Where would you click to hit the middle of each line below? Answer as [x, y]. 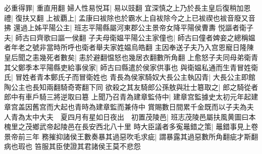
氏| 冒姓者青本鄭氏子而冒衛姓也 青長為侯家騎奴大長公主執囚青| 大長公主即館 [130, 77]
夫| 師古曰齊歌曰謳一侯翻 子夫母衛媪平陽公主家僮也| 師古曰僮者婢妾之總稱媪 [130, 37]
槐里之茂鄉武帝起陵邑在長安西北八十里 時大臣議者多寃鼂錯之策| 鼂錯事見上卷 [131, 126]
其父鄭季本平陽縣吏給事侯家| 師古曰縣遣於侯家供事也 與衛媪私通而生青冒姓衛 [131, 67]
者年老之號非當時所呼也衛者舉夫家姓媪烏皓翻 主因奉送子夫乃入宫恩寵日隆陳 [129, 47]
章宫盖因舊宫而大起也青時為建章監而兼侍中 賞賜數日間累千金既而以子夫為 [125, 106]
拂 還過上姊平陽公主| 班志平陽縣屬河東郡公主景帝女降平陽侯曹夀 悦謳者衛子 [129, 28]
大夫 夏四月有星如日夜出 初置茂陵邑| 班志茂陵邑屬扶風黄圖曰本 [147, 116]
